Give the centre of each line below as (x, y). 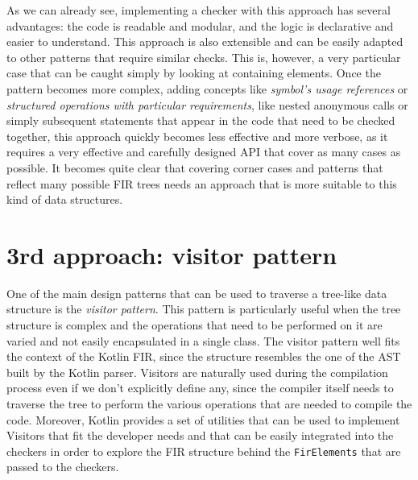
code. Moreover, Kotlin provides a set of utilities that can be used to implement (203, 419)
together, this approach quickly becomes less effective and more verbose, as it (197, 136)
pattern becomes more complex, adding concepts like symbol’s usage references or (207, 88)
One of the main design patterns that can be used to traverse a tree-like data (197, 293)
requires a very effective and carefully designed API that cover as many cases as (204, 152)
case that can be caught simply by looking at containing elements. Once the (194, 73)
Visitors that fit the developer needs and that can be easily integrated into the (200, 435)
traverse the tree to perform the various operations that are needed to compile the (209, 403)
